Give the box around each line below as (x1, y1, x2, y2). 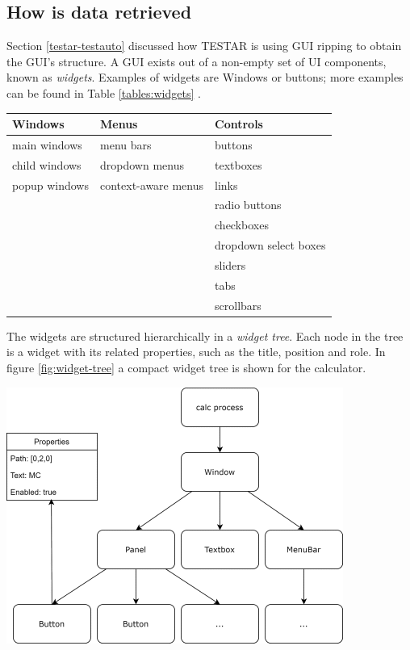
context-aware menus (100, 176, 204, 193)
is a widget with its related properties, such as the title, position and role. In (6, 343, 386, 360)
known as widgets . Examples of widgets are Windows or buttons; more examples (6, 69, 404, 86)
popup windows (12, 176, 89, 193)
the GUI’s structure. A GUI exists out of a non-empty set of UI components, (6, 52, 387, 69)
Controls (215, 115, 263, 132)
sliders (215, 256, 246, 273)
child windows (12, 156, 82, 173)
